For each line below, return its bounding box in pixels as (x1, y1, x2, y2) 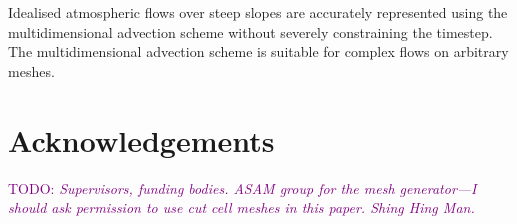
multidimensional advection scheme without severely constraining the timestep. (8, 21, 493, 42)
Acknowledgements (8, 119, 275, 160)
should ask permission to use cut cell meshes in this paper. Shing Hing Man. (8, 197, 475, 218)
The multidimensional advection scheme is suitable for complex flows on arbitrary (8, 41, 509, 62)
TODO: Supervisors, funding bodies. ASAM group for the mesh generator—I (8, 177, 477, 198)
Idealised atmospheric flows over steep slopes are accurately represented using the (8, 2, 508, 22)
